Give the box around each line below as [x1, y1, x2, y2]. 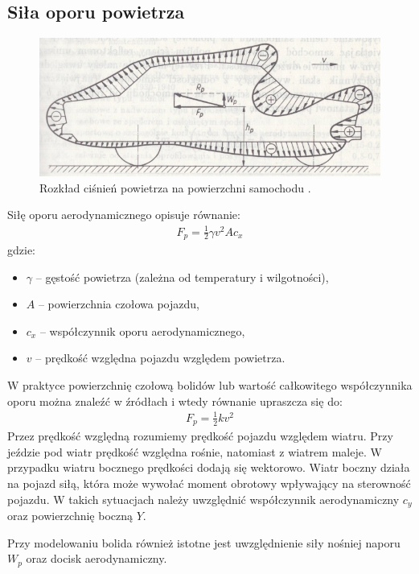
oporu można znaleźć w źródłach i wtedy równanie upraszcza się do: [7, 392, 343, 409]
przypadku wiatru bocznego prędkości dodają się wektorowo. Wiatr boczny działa [7, 459, 410, 476]
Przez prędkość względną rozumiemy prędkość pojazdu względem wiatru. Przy [7, 427, 393, 444]
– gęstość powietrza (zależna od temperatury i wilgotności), [35, 268, 329, 285]
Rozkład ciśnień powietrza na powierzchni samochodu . [39, 179, 311, 196]
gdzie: [7, 242, 35, 258]
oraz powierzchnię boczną [7, 507, 134, 524]
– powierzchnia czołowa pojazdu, [38, 295, 199, 312]
